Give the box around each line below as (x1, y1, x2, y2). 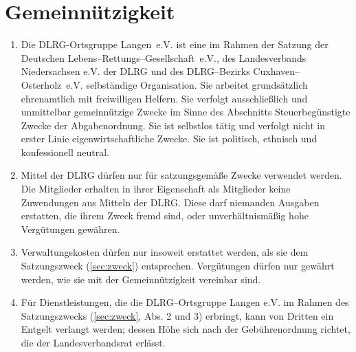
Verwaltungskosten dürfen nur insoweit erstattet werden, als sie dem (21, 245, 309, 259)
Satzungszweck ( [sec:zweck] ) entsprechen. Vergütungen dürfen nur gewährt (21, 258, 335, 273)
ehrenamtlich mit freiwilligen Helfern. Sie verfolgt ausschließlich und (21, 91, 308, 105)
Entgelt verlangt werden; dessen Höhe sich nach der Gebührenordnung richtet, (21, 322, 351, 336)
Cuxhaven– (253, 64, 300, 78)
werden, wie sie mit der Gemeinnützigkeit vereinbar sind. (21, 272, 261, 286)
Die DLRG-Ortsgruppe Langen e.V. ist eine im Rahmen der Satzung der (21, 37, 329, 52)
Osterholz (21, 77, 62, 91)
